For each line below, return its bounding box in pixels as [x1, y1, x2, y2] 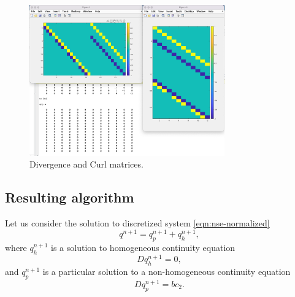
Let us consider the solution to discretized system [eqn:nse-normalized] [5, 217, 270, 229]
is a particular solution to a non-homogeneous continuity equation [42, 264, 291, 277]
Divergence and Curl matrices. [29, 158, 144, 171]
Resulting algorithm [5, 188, 134, 207]
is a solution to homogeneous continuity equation [51, 241, 236, 253]
